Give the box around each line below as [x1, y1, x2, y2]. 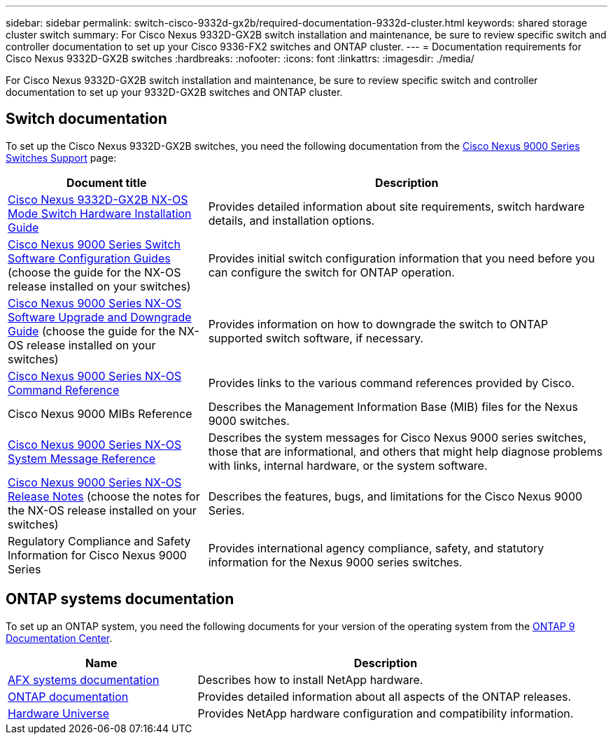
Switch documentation [6, 110, 167, 128]
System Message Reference [8, 451, 156, 466]
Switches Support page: [6, 151, 117, 164]
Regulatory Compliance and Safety [8, 533, 191, 548]
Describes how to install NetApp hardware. [197, 672, 423, 687]
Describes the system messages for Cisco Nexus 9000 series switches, [208, 430, 587, 445]
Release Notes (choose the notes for [8, 489, 200, 503]
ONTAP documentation [8, 689, 129, 704]
